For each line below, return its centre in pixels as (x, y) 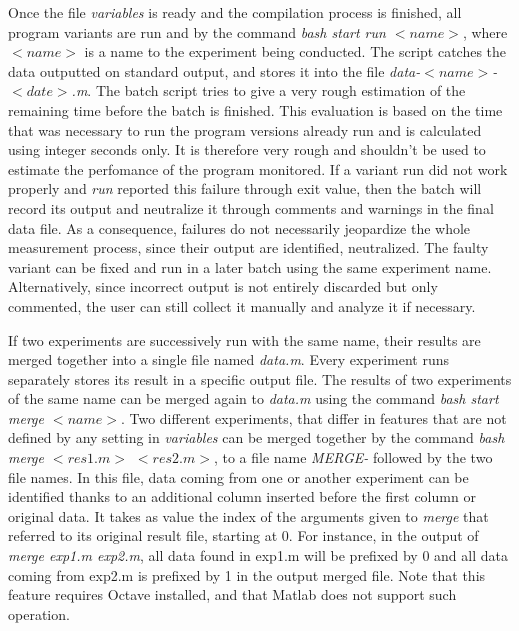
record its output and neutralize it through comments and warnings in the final (251, 207)
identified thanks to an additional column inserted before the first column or (242, 496)
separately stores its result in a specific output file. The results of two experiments (260, 378)
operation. (39, 613)
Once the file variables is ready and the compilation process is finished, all (235, 12)
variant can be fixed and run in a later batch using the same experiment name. (250, 266)
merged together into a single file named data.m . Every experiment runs (229, 359)
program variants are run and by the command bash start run (197, 31)
